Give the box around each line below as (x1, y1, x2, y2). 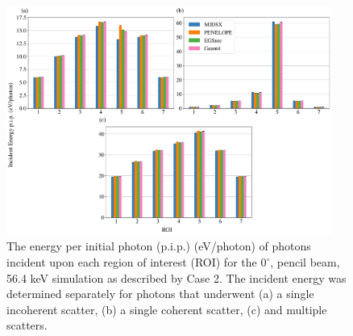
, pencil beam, (270, 254, 340, 270)
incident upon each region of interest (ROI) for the (6, 254, 257, 270)
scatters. (6, 317, 48, 334)
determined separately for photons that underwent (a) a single (6, 285, 314, 302)
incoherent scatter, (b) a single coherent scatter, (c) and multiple (6, 300, 327, 317)
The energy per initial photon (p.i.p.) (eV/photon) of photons (6, 237, 311, 254)
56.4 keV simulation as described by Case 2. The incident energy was (6, 269, 347, 286)
